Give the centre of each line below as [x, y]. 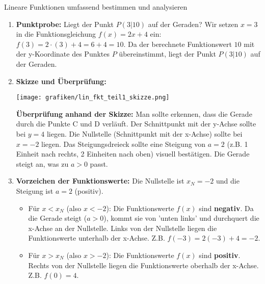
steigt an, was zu [42, 163]
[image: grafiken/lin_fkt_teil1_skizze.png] [93, 98]
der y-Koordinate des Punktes [63, 54]
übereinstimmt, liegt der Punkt [167, 54]
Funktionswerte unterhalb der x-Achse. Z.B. [97, 238]
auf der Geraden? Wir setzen [193, 24]
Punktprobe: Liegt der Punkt [65, 24]
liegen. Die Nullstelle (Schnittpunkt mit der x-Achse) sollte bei [144, 134]
